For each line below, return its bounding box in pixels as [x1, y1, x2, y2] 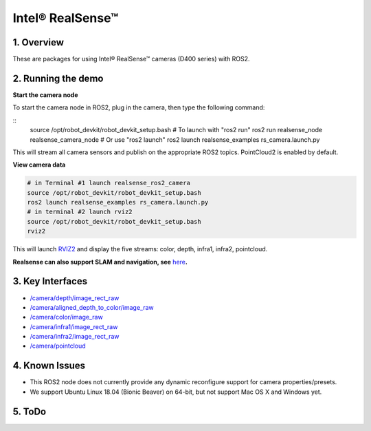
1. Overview [12, 36, 65, 48]
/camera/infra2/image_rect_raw [30, 333, 120, 341]
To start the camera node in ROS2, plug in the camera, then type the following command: [12, 103, 265, 112]
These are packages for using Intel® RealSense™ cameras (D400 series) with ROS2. [12, 55, 250, 63]
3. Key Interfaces [12, 275, 88, 287]
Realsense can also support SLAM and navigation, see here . [12, 257, 188, 266]
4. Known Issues [12, 360, 86, 372]
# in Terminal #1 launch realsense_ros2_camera [27, 179, 190, 187]
